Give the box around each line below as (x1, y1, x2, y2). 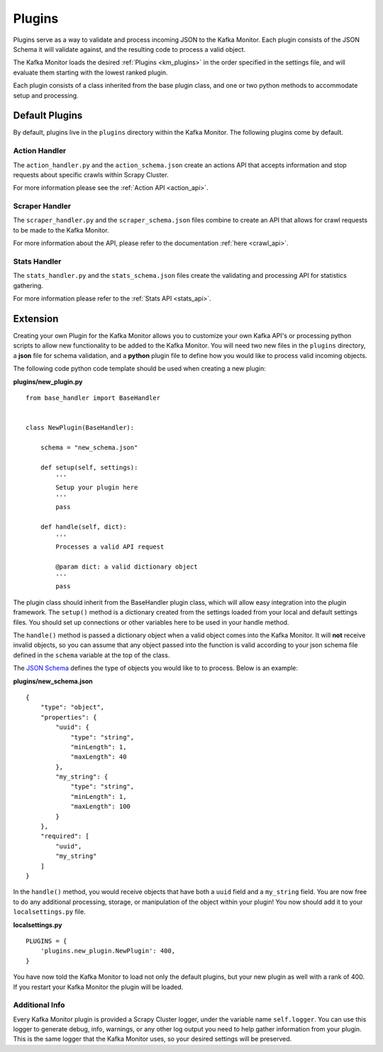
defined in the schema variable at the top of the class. (13, 651, 170, 659)
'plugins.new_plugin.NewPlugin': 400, (40, 947, 176, 955)
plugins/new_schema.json (13, 677, 94, 686)
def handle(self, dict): (40, 523, 127, 531)
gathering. (13, 281, 44, 290)
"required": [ (40, 832, 90, 840)
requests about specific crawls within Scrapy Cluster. (13, 170, 170, 179)
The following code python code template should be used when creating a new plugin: (13, 364, 266, 373)
